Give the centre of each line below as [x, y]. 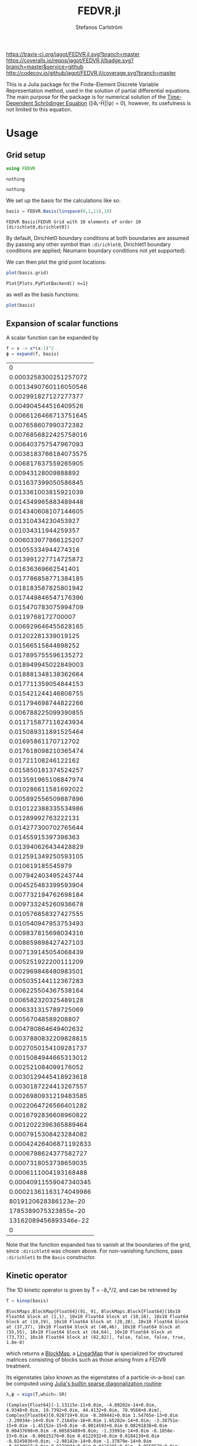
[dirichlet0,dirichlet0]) [38, 227]
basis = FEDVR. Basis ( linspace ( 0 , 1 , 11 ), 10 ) [59, 211]
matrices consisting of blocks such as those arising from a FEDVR [86, 1359]
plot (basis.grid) [27, 272]
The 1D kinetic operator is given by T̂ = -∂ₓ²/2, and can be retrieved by [91, 1290]
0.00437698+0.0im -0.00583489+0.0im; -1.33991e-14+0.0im [78, 1431]
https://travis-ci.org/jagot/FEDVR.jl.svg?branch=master [73, 54]
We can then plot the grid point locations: [56, 262]
